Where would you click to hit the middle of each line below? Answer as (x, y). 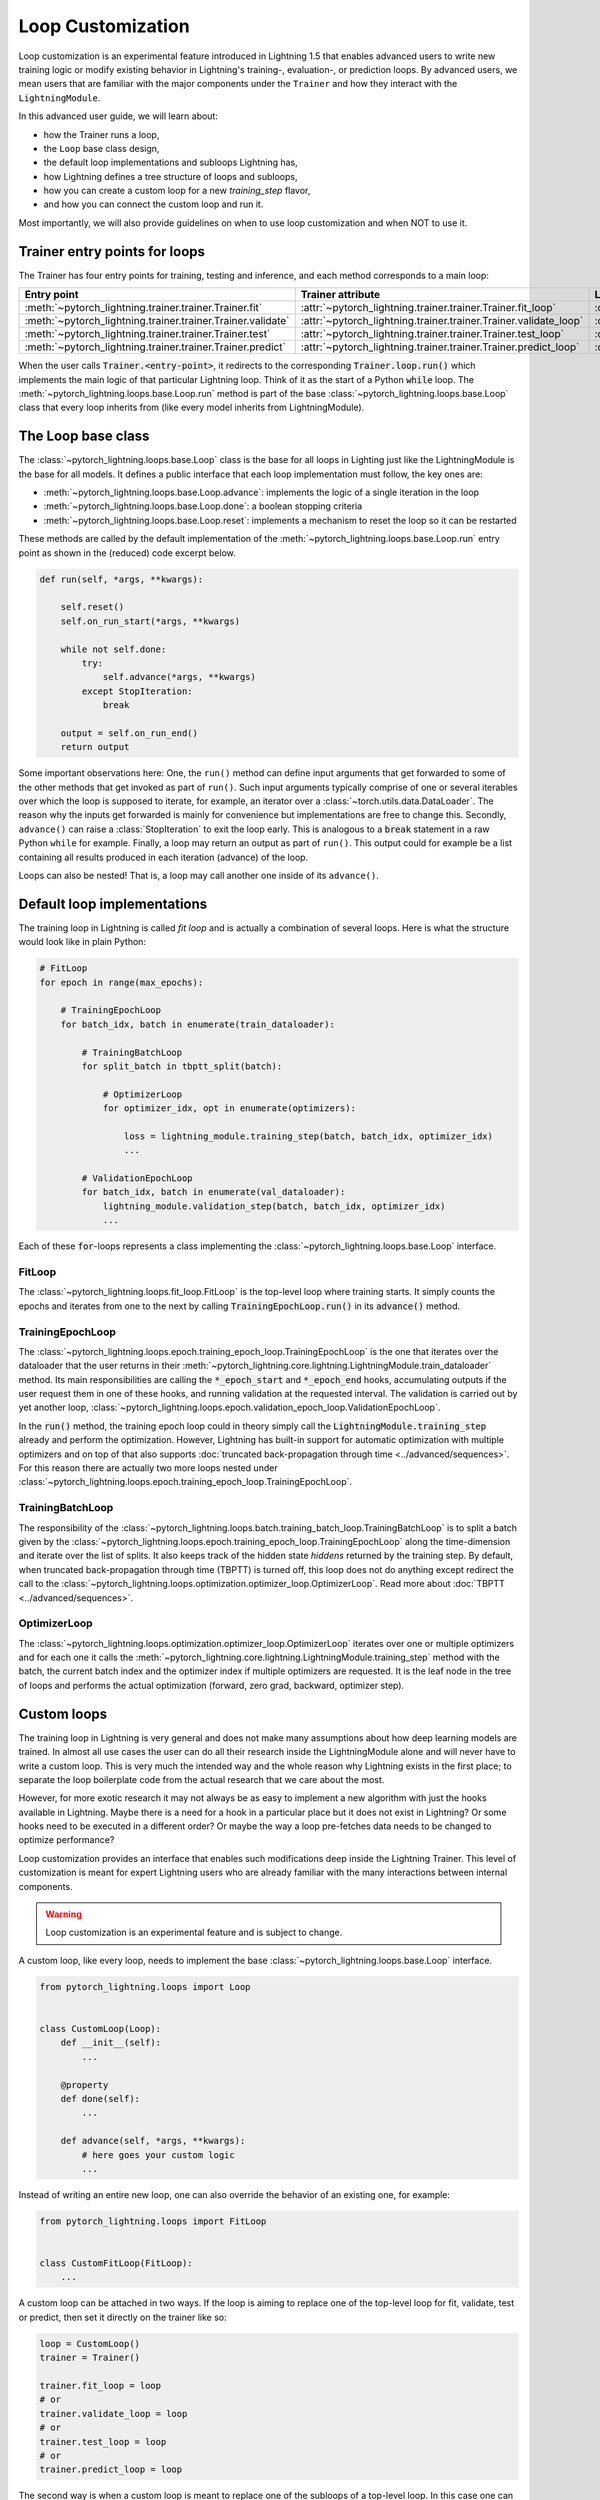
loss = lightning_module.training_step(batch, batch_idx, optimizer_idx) (308, 1136)
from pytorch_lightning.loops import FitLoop (153, 2221)
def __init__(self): (111, 2043)
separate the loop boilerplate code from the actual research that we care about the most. (201, 1779)
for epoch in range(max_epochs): (121, 982)
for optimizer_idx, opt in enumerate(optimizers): (229, 1108)
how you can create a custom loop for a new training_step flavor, (177, 191)
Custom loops (63, 1713)
